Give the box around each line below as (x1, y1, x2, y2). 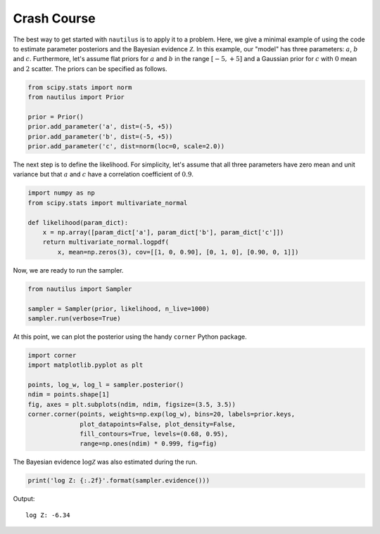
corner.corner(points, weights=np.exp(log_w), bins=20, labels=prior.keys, (27, 410, 296, 418)
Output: (13, 495, 35, 503)
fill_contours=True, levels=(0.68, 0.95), (80, 429, 229, 438)
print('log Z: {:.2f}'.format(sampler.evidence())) (27, 476, 210, 485)
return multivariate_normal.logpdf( (42, 238, 169, 246)
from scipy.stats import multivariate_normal (27, 199, 188, 207)
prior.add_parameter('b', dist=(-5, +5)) (27, 132, 173, 141)
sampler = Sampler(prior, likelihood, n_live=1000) (27, 304, 210, 313)
